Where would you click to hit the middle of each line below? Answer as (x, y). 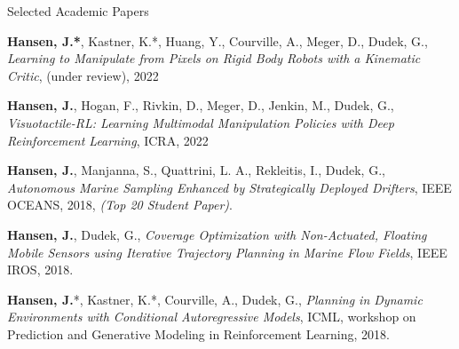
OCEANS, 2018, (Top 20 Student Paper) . (120, 205)
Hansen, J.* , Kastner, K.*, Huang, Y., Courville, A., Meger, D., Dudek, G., (218, 40)
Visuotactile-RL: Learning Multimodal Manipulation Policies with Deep (201, 122)
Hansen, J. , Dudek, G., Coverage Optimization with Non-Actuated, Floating (217, 234)
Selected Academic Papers (78, 11)
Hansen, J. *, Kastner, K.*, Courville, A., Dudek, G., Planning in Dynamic (215, 299)
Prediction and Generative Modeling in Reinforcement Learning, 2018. (198, 333)
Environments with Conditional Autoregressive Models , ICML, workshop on (212, 317)
